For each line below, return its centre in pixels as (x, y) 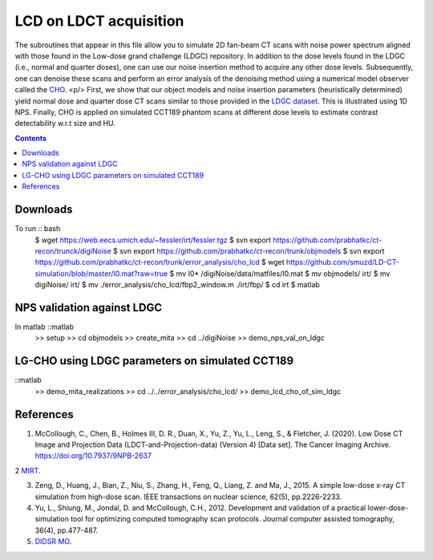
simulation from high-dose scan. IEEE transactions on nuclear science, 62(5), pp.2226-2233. (188, 497)
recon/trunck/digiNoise (73, 251)
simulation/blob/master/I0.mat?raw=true (101, 274)
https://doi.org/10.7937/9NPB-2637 (93, 456)
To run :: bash (38, 229)
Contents (31, 138)
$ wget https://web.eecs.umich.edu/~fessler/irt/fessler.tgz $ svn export (153, 240)
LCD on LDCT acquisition (99, 21)
